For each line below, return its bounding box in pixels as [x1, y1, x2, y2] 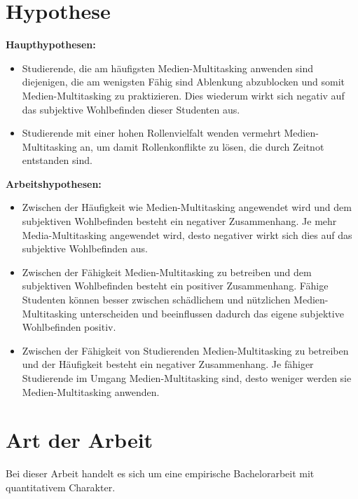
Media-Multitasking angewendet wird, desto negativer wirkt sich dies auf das [22, 227, 352, 242]
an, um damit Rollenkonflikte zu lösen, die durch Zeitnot [80, 139, 324, 153]
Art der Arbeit [6, 425, 153, 454]
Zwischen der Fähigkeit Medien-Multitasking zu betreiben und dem [22, 264, 312, 279]
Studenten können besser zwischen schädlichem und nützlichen [22, 292, 291, 307]
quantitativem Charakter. [6, 479, 116, 494]
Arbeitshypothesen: [6, 176, 102, 191]
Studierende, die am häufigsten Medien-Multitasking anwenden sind [22, 60, 314, 75]
